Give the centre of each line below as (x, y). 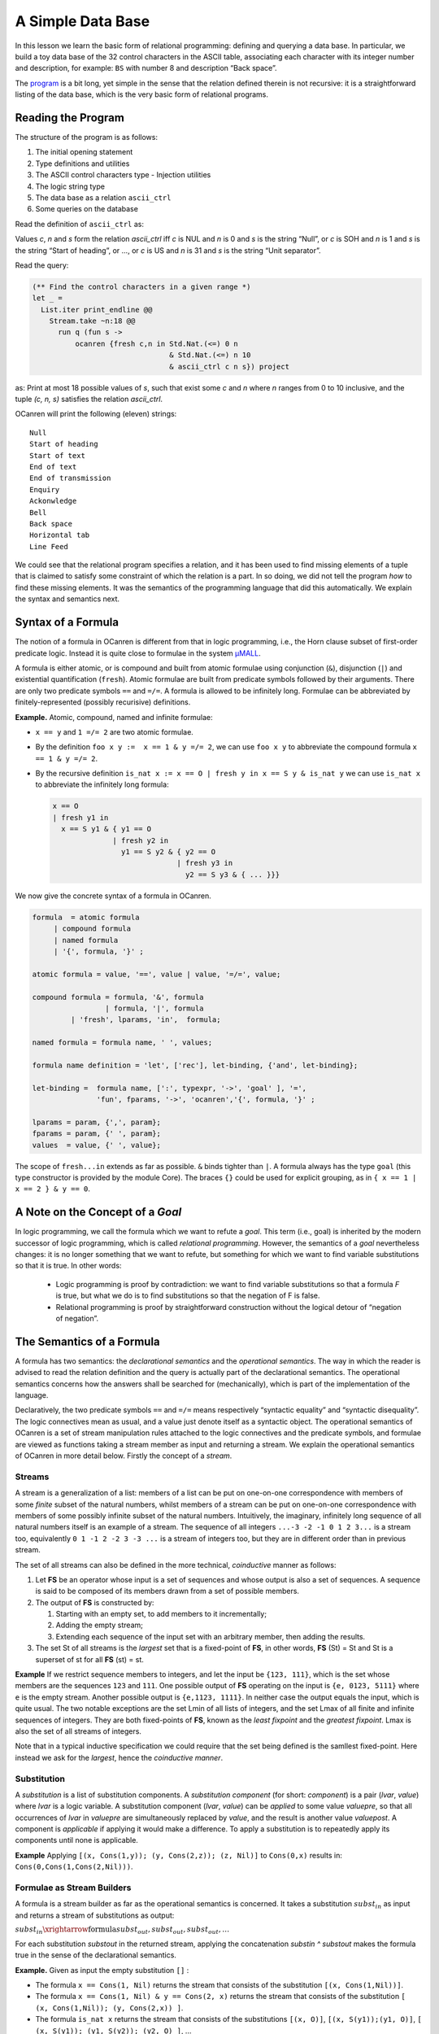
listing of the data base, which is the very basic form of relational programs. (141, 94)
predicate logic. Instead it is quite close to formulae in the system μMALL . (138, 653)
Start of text (57, 455)
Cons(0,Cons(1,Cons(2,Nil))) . (74, 1866)
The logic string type (70, 186)
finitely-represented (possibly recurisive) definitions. (103, 702)
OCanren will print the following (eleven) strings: (96, 414)
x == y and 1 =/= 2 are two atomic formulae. (115, 731)
